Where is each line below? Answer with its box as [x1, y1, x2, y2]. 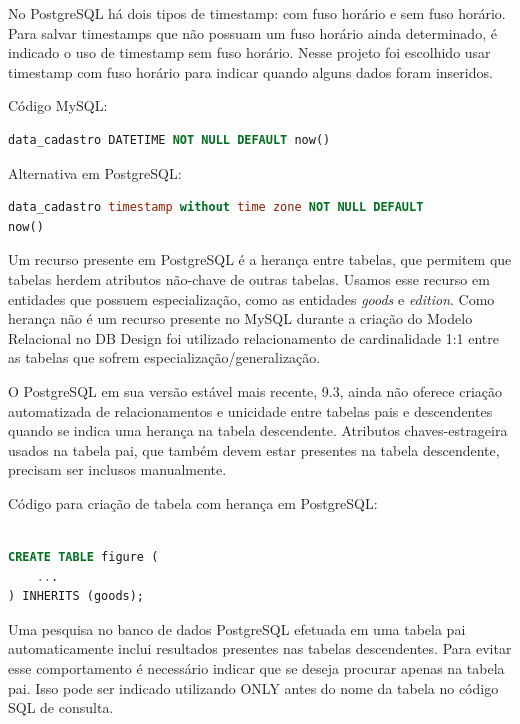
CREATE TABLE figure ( [8, 550, 159, 565]
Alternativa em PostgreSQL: [8, 162, 182, 183]
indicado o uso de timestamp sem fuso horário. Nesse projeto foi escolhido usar [8, 42, 491, 63]
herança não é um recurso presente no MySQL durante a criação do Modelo [8, 308, 473, 329]
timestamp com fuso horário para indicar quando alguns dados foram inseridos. [8, 61, 493, 82]
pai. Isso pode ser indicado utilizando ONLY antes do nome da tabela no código [8, 677, 499, 698]
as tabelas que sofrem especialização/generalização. [8, 347, 321, 368]
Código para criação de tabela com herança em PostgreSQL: [8, 492, 378, 513]
